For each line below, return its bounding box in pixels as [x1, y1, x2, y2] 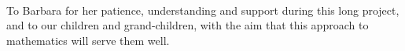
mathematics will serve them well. [6, 32, 170, 48]
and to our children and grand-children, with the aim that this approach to [6, 17, 369, 33]
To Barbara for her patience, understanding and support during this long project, [6, 2, 399, 18]
